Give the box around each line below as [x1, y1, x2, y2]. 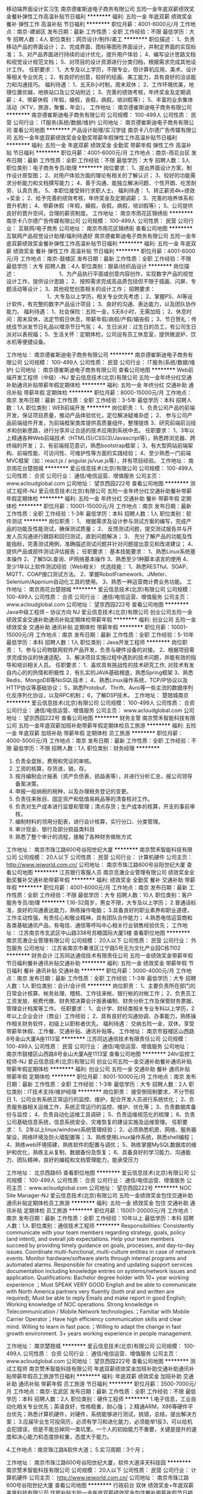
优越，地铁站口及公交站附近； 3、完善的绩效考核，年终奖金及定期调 [22, 88, 192, 96]
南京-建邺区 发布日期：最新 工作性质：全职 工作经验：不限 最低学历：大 [16, 28, 195, 35]
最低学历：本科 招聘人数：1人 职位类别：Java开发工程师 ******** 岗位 [6, 639, 182, 646]
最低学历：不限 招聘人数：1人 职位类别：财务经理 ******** [13, 745, 160, 752]
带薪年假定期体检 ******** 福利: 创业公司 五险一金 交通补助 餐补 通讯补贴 [6, 1065, 190, 1073]
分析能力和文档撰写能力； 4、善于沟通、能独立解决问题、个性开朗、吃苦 [11, 179, 192, 186]
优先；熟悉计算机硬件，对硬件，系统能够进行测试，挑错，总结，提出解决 [11, 1410, 192, 1418]
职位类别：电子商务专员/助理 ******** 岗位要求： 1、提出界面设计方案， [6, 164, 187, 171]
